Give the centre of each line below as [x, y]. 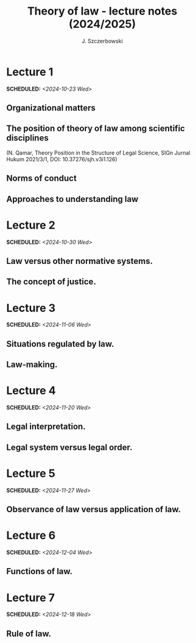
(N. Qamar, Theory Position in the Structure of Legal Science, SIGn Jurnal [98, 153]
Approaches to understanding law [72, 199]
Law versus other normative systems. [80, 261]
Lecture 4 [31, 391]
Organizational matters [51, 108]
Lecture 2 [31, 225]
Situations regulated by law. [60, 344]
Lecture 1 [30, 72]
